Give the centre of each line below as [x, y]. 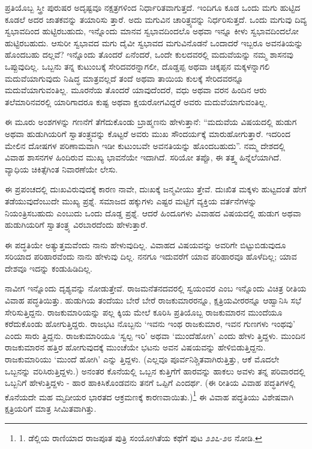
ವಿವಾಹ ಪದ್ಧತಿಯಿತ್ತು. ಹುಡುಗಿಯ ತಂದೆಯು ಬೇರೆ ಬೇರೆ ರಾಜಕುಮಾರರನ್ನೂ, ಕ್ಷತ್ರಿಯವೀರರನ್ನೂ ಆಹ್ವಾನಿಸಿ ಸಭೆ [153, 300]
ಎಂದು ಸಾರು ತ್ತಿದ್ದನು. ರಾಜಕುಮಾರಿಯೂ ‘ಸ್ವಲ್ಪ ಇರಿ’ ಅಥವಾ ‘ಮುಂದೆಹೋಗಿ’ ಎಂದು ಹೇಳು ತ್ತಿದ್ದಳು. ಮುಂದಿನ [155, 335]
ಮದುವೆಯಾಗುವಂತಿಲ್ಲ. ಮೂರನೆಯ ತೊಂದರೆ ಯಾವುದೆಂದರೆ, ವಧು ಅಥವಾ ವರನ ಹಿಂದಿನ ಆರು [136, 90]
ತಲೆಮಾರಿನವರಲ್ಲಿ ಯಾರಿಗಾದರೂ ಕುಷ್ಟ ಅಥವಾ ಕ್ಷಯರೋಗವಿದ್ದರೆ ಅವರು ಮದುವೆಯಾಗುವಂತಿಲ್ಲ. [136, 101]
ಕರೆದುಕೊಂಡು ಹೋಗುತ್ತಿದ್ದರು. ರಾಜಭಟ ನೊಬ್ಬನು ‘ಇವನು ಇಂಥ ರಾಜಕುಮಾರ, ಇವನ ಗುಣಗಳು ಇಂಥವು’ [150, 324]
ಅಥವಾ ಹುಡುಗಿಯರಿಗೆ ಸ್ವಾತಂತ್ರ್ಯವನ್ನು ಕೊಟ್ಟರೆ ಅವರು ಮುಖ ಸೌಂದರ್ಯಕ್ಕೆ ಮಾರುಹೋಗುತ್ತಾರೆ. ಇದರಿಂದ [148, 133]
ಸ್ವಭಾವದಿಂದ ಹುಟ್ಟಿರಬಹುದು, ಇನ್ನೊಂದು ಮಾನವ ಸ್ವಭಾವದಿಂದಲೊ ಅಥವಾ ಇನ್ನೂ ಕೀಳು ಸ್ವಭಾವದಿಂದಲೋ [152, 31]
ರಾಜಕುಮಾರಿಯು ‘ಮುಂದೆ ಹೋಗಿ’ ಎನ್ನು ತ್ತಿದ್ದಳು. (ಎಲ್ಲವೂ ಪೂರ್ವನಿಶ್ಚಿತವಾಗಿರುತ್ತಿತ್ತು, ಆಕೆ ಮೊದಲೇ [142, 359]
